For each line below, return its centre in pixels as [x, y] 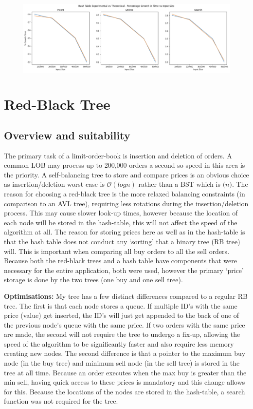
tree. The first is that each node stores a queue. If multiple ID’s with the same [121, 305]
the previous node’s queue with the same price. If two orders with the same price [125, 324]
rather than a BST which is [179, 184]
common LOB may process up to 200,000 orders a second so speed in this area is [125, 165]
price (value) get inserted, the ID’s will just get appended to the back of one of [122, 315]
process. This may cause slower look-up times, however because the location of [121, 213]
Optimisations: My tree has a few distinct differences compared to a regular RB [126, 296]
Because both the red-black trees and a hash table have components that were [120, 261]
